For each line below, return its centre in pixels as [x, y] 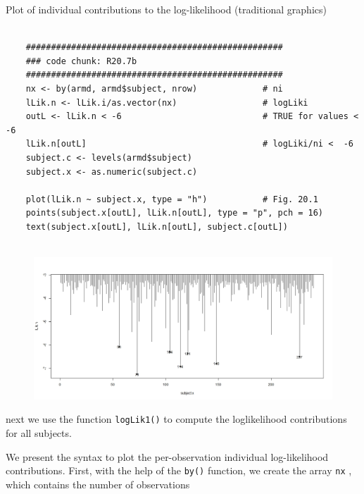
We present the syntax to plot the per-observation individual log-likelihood [167, 456]
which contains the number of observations [98, 484]
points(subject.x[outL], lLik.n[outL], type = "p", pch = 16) [175, 213]
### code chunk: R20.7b [81, 61]
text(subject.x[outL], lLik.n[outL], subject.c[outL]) [157, 227]
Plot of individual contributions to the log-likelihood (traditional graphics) [166, 9]
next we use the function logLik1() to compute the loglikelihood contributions [176, 419]
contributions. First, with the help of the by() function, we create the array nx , [179, 470]
